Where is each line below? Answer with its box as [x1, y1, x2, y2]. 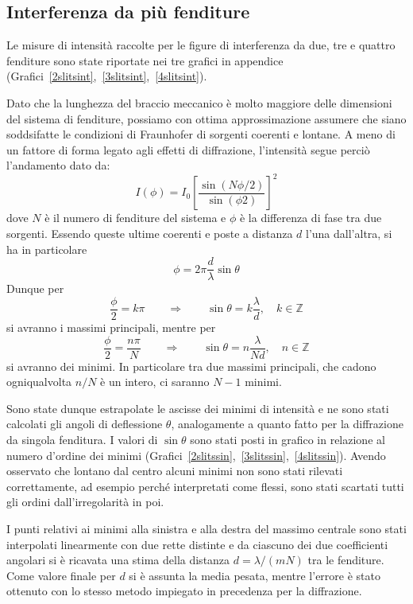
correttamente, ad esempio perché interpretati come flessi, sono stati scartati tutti [6, 477, 404, 494]
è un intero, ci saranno [100, 373, 210, 390]
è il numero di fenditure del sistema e [44, 209, 226, 226]
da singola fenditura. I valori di [6, 431, 158, 447]
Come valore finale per [6, 567, 116, 583]
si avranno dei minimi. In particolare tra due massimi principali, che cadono [6, 357, 376, 374]
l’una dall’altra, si [306, 225, 392, 242]
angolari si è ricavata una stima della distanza [6, 551, 230, 568]
